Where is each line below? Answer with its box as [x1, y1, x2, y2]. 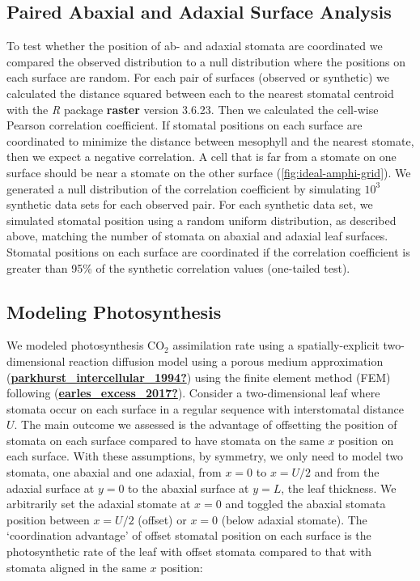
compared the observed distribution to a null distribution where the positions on [6, 53, 405, 70]
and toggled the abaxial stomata [225, 495, 386, 512]
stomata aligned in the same [6, 558, 146, 575]
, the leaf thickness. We [281, 479, 397, 496]
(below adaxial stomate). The [221, 511, 367, 528]
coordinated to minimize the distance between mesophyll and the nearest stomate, [6, 132, 414, 149]
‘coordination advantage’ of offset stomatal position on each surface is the [6, 527, 371, 544]
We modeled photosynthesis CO [6, 337, 165, 354]
